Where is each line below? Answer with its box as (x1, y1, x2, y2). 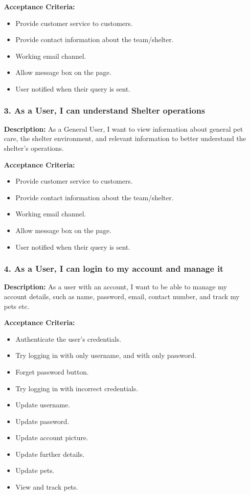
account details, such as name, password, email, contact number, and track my (4, 291, 240, 301)
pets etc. (4, 301, 29, 311)
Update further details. (15, 448, 85, 459)
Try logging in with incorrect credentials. (15, 383, 138, 393)
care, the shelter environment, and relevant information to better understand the (4, 133, 246, 143)
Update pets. (15, 465, 54, 475)
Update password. (15, 416, 69, 426)
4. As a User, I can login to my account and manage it (4, 262, 224, 275)
